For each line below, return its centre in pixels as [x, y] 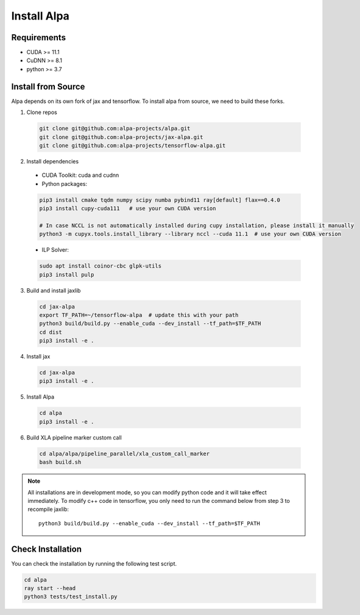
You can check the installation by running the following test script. [94, 563]
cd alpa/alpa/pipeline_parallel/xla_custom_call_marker [125, 453]
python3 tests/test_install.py [71, 597]
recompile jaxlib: [48, 510]
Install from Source [48, 86]
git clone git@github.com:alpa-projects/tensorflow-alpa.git [132, 145]
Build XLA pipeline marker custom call [74, 437]
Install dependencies [53, 161]
